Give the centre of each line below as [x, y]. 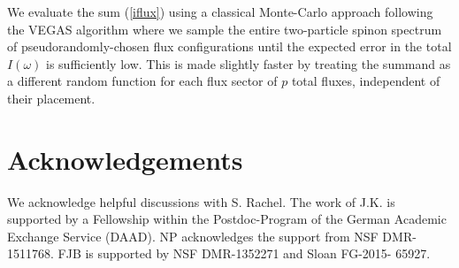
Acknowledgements [125, 159]
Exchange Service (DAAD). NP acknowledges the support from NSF [193, 236]
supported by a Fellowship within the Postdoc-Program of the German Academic [227, 219]
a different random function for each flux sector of [142, 81]
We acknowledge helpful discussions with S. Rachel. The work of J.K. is [201, 201]
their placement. [51, 98]
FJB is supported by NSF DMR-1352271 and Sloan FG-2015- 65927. [244, 253]
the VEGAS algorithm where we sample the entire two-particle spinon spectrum [225, 29]
